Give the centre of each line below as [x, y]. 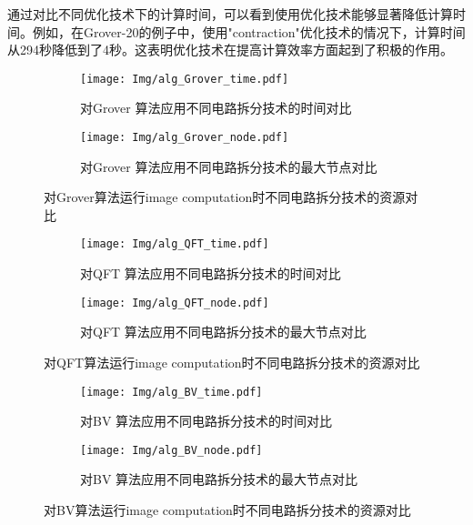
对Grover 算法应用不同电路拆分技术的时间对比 [216, 108]
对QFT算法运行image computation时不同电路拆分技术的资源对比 [232, 362]
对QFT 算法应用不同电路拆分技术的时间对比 [211, 273]
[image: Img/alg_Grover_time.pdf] [185, 79]
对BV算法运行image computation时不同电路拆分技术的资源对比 [227, 510]
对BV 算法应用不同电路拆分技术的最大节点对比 [219, 479]
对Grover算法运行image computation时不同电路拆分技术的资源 [225, 197]
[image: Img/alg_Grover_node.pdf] [185, 138]
